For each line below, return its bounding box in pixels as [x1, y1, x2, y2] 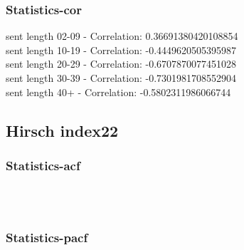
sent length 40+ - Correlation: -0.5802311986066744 [6, 84, 231, 99]
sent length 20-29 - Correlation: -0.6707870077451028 [6, 56, 237, 71]
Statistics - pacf [6, 229, 88, 246]
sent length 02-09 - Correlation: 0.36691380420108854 [6, 28, 238, 43]
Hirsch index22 [6, 119, 119, 141]
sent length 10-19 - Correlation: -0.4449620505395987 [6, 42, 237, 57]
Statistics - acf [6, 156, 80, 174]
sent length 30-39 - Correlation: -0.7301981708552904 [6, 71, 237, 85]
